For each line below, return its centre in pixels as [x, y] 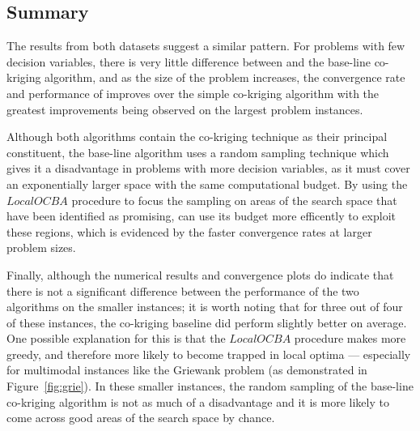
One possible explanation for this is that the [116, 338]
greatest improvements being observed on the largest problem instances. [185, 109]
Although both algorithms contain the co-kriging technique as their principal [197, 137]
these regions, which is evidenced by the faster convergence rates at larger [189, 231]
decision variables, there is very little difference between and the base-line [189, 61]
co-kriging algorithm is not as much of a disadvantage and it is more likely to [198, 401]
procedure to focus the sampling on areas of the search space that [234, 200]
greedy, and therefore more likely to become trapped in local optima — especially [209, 354]
